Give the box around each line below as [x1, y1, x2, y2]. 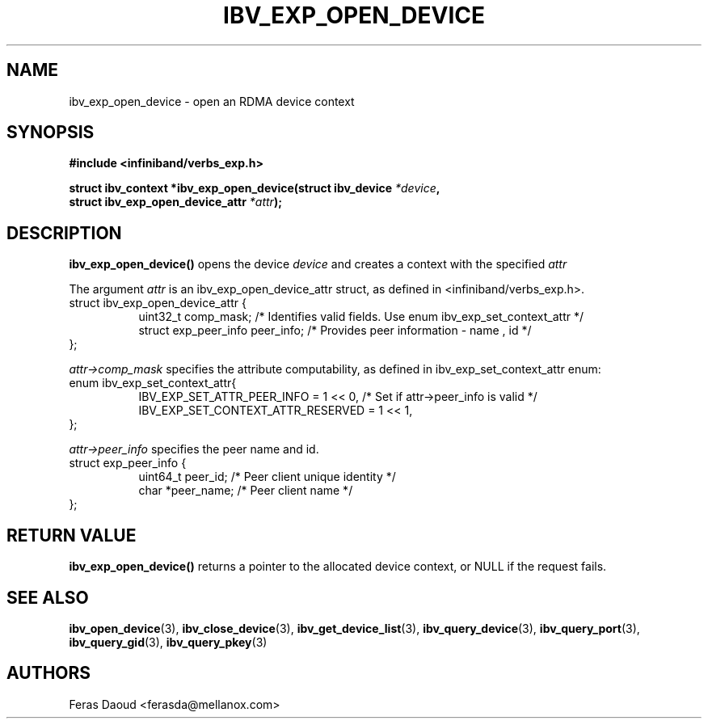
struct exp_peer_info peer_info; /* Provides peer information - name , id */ [138, 323, 532, 338]
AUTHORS [6, 663, 91, 684]
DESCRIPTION [6, 222, 122, 243]
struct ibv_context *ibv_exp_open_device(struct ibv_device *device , [69, 181, 440, 196]
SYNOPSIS [6, 122, 95, 143]
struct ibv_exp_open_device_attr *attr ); [69, 195, 282, 209]
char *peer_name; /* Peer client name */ [138, 483, 353, 498]
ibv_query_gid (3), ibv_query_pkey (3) [69, 634, 268, 649]
